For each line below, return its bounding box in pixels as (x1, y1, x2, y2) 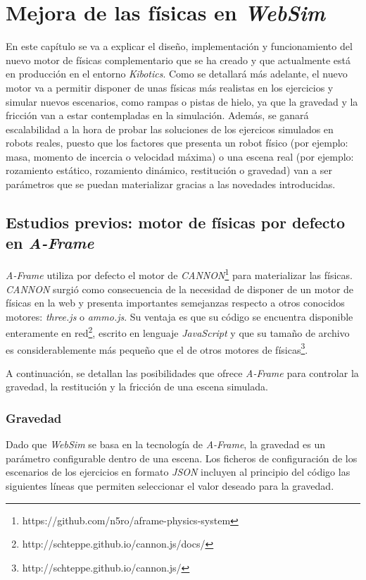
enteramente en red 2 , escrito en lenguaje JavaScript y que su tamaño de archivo (6, 323, 350, 340)
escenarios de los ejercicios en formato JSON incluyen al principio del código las (6, 464, 351, 479)
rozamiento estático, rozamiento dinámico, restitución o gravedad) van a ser (6, 163, 332, 178)
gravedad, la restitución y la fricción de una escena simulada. (6, 379, 268, 394)
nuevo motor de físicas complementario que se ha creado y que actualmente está (6, 52, 351, 67)
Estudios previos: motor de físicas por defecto (6, 211, 346, 233)
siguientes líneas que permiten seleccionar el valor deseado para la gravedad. (6, 478, 334, 493)
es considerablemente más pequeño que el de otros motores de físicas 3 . (6, 340, 308, 357)
